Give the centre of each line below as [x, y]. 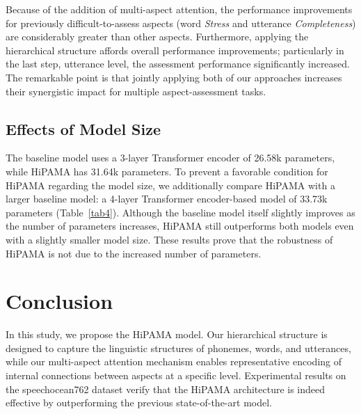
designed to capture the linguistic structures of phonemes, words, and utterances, [178, 348]
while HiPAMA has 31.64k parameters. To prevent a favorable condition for [167, 171]
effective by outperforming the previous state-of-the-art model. [139, 403]
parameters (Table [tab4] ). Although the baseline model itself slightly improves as [180, 212]
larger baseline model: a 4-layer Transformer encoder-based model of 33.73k [167, 199]
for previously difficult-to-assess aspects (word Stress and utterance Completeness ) [181, 23]
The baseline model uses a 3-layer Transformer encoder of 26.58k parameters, [170, 158]
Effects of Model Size [83, 128]
